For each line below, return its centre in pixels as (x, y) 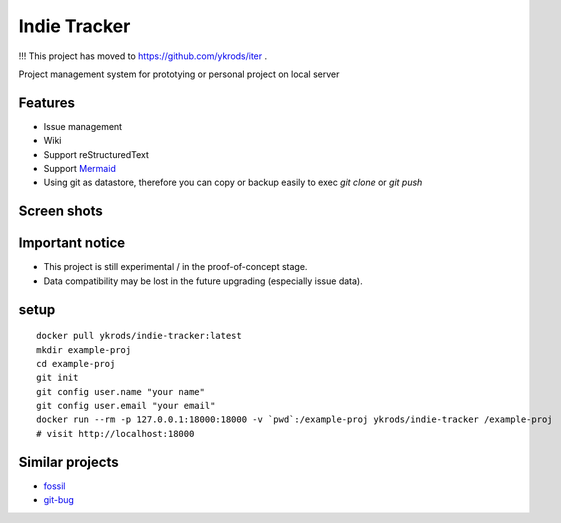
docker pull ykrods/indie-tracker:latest (139, 336)
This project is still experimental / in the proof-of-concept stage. (175, 267)
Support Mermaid (80, 169)
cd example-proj (76, 363)
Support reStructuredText (96, 154)
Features (46, 102)
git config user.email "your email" (126, 406)
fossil (54, 486)
